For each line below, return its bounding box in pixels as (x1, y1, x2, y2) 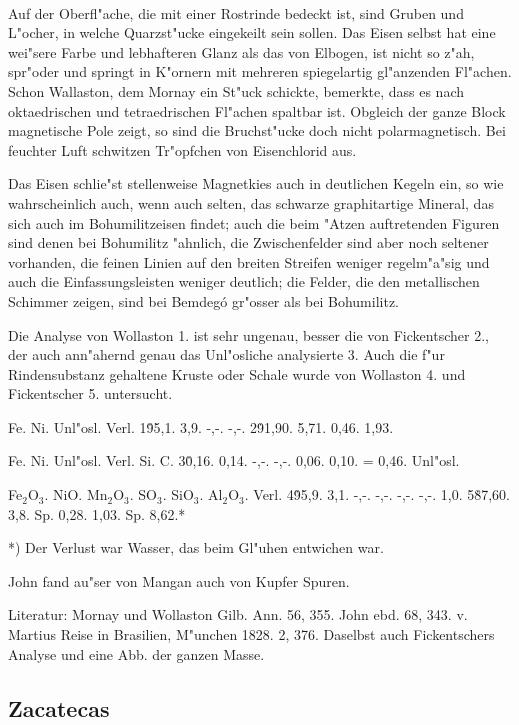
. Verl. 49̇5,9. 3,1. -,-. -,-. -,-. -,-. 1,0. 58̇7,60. (244, 484, 510, 505)
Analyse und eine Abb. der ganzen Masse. (8, 643, 265, 664)
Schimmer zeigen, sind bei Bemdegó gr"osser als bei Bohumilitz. (8, 290, 400, 311)
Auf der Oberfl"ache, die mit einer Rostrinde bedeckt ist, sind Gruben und (8, 2, 464, 23)
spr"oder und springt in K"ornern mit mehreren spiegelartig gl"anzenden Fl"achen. (8, 61, 512, 82)
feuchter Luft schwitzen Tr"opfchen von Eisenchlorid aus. (8, 139, 357, 160)
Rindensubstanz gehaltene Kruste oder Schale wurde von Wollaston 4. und (8, 363, 466, 384)
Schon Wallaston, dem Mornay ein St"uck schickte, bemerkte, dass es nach (8, 80, 465, 101)
